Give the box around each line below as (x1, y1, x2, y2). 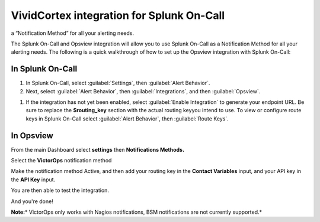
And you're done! (11, 198, 53, 205)
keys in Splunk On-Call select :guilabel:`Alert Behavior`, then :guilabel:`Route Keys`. (25, 115, 229, 122)
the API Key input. (11, 176, 56, 183)
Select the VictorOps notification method (11, 157, 112, 164)
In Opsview (11, 130, 53, 141)
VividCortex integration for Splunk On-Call (11, 9, 225, 22)
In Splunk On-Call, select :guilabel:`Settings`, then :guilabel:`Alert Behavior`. (25, 80, 210, 87)
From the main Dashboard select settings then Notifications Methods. (11, 146, 185, 153)
